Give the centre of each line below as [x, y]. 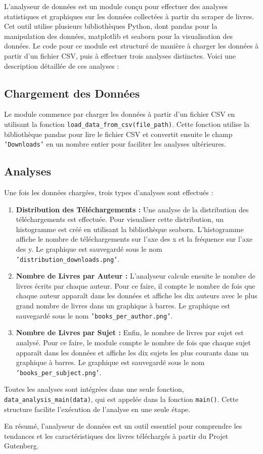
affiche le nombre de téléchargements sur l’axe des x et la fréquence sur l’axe [134, 239]
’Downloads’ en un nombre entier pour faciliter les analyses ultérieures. [115, 144]
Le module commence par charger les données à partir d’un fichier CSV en [120, 114]
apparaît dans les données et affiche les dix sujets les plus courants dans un [132, 352]
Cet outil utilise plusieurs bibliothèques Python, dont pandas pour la [111, 26]
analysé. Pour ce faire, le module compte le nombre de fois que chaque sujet [133, 342]
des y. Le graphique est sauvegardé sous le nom [89, 249]
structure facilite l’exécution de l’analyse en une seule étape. [97, 409]
